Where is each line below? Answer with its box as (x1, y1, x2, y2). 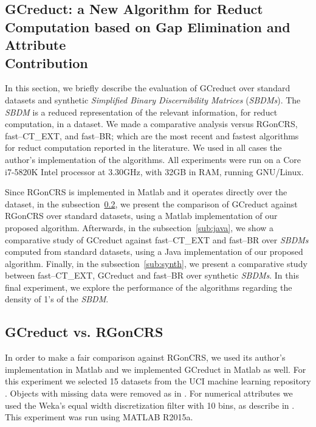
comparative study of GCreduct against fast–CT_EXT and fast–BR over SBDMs (5, 233, 309, 246)
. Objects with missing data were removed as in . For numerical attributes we (5, 387, 293, 400)
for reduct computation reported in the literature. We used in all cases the (5, 141, 282, 154)
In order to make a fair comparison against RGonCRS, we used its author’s (5, 351, 286, 364)
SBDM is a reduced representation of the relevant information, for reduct (5, 105, 278, 118)
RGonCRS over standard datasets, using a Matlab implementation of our (5, 209, 278, 222)
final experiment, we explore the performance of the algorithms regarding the (5, 280, 292, 293)
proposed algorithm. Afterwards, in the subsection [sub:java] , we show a (5, 221, 274, 234)
